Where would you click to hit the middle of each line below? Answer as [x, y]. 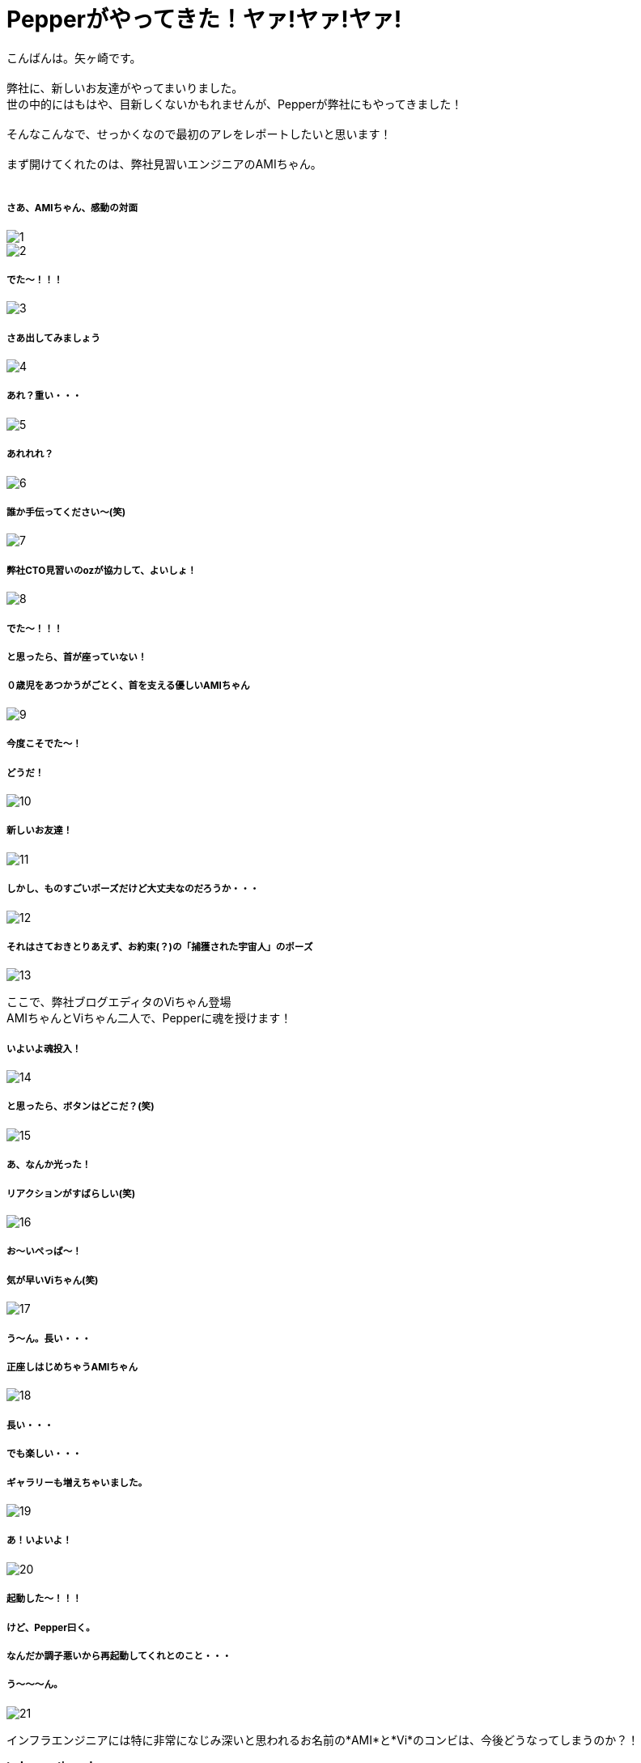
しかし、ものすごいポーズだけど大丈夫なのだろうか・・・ [133, 889]
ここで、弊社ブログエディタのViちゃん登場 [119, 1002]
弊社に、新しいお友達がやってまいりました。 [125, 87]
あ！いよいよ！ [39, 1541]
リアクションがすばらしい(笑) [71, 1194]
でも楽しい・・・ [44, 1454]
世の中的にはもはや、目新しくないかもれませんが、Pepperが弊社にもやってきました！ [235, 104]
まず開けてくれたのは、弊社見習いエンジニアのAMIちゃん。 [164, 164]
